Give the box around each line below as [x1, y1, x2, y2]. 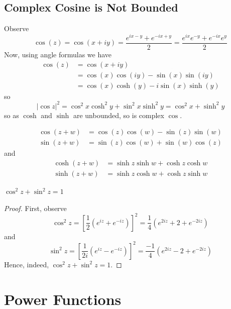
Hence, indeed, [4, 259, 49, 269]
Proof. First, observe [4, 202, 67, 213]
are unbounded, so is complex [73, 110, 164, 120]
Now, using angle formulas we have [4, 49, 112, 59]
